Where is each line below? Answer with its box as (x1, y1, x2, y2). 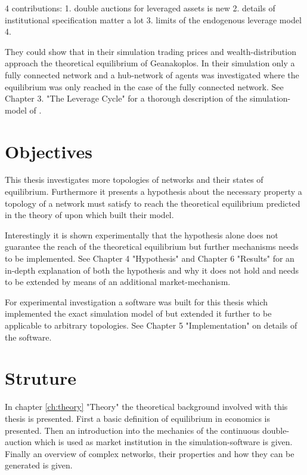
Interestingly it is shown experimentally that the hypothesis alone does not (5, 228, 278, 241)
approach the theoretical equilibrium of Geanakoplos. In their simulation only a (5, 57, 295, 69)
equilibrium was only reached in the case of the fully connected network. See (5, 80, 284, 93)
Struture (5, 366, 77, 390)
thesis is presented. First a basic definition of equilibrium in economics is (5, 412, 271, 424)
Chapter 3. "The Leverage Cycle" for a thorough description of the (5, 92, 247, 105)
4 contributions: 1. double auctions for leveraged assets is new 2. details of (5, 2, 275, 14)
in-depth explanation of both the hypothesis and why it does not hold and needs (5, 263, 299, 276)
